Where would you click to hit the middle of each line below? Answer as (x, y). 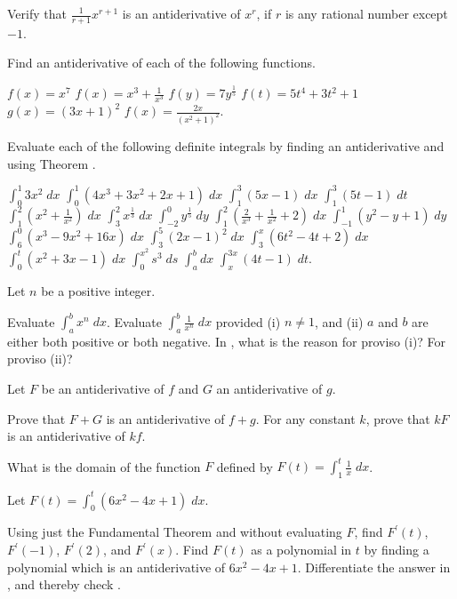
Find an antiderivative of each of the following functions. (161, 63)
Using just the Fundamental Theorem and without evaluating (175, 532)
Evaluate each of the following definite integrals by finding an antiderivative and (226, 146)
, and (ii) (339, 321)
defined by (245, 466)
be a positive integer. (98, 290)
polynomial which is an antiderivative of (116, 567)
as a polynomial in (301, 549)
